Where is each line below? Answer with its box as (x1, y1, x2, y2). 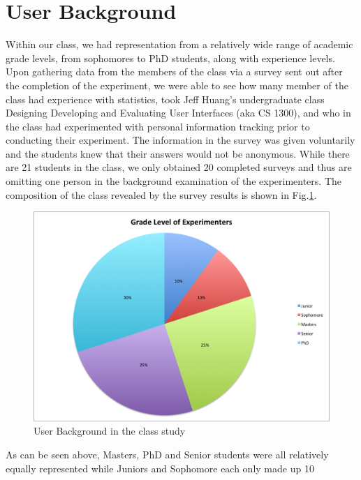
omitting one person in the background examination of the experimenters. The (6, 174, 341, 188)
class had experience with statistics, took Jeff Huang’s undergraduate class (6, 91, 325, 106)
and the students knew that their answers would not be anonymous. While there (6, 146, 350, 160)
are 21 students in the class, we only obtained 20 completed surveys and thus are (6, 160, 352, 174)
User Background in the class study (34, 423, 186, 438)
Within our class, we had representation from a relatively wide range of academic (6, 37, 353, 52)
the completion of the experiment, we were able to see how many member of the (6, 77, 348, 92)
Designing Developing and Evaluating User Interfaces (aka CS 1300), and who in (6, 105, 351, 120)
